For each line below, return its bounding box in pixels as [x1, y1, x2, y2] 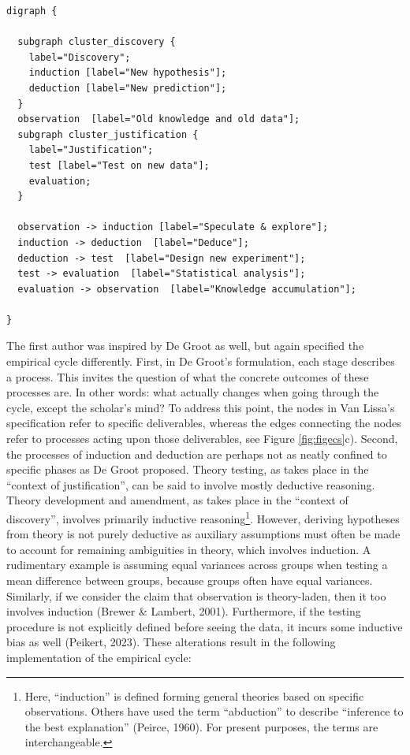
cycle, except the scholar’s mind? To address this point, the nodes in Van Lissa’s [6, 399, 395, 415]
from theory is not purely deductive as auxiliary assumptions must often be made [6, 526, 401, 542]
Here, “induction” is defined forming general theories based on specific [24, 687, 364, 704]
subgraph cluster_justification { [17, 128, 199, 140]
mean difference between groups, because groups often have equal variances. [6, 572, 373, 589]
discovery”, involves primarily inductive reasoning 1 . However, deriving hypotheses [6, 508, 400, 526]
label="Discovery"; [28, 51, 131, 63]
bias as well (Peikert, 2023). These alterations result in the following [6, 634, 336, 650]
